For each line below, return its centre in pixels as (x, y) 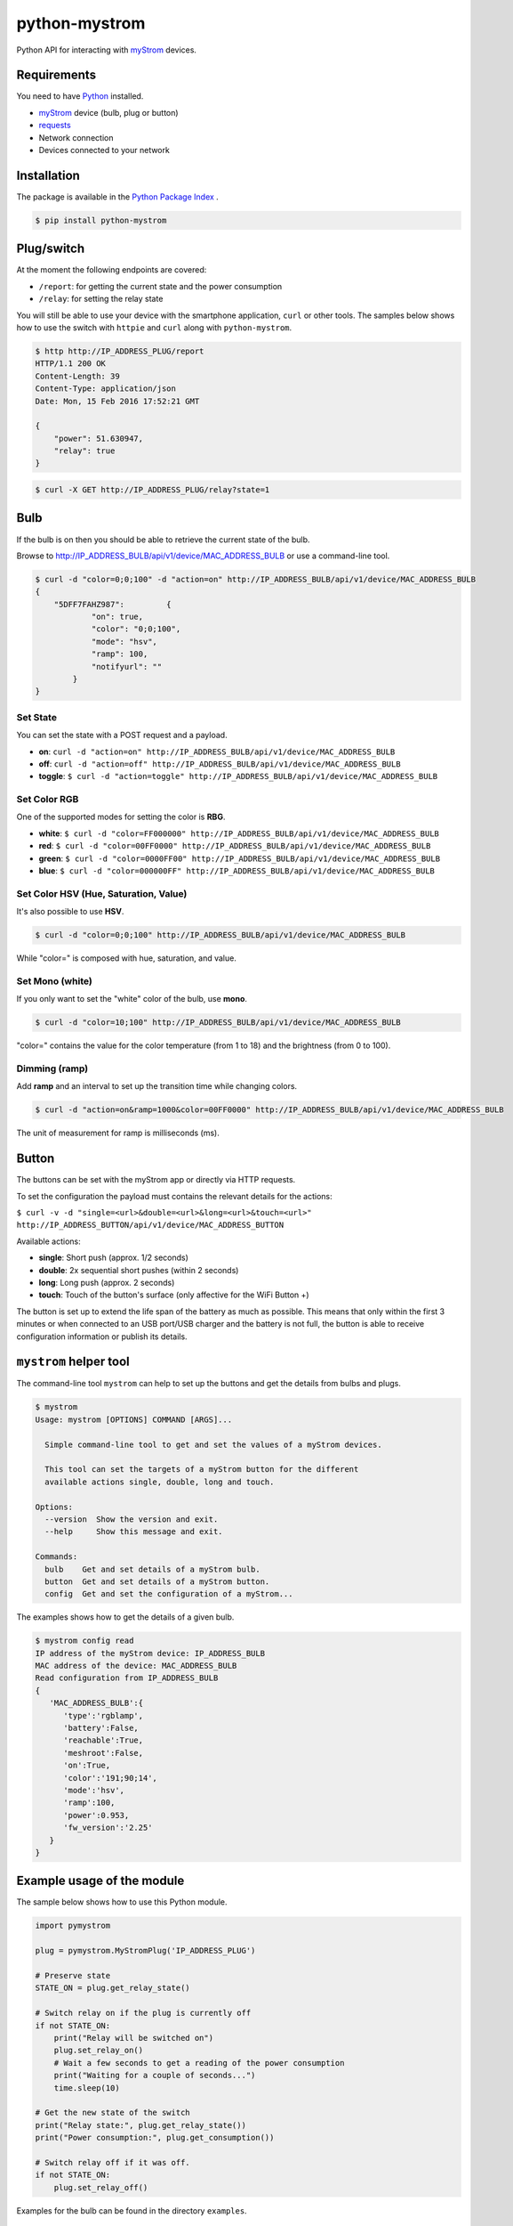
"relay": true (84, 451)
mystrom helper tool (73, 1362)
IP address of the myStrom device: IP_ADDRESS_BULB (150, 1653)
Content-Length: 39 (77, 376)
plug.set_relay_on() (99, 2051)
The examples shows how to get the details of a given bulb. (125, 1617)
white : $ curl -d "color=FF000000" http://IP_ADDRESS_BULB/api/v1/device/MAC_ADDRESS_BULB (239, 833)
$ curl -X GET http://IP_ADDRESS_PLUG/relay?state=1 (152, 490)
